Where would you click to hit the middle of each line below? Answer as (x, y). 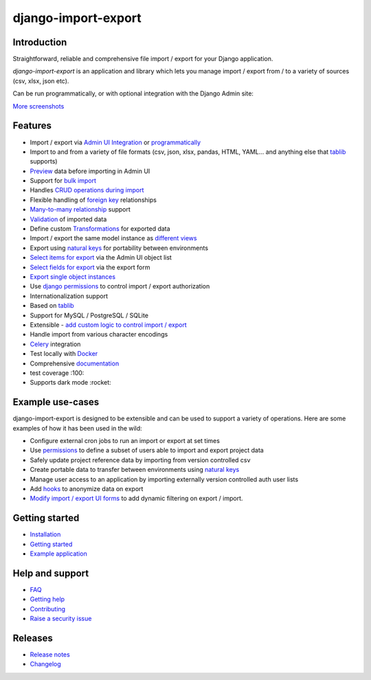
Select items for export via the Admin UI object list (101, 258)
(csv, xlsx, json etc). (41, 81)
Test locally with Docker (64, 354)
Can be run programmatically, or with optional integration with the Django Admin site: (133, 93)
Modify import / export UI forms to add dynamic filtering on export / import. (136, 499)
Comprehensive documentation (75, 363)
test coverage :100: (57, 373)
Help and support (51, 573)
